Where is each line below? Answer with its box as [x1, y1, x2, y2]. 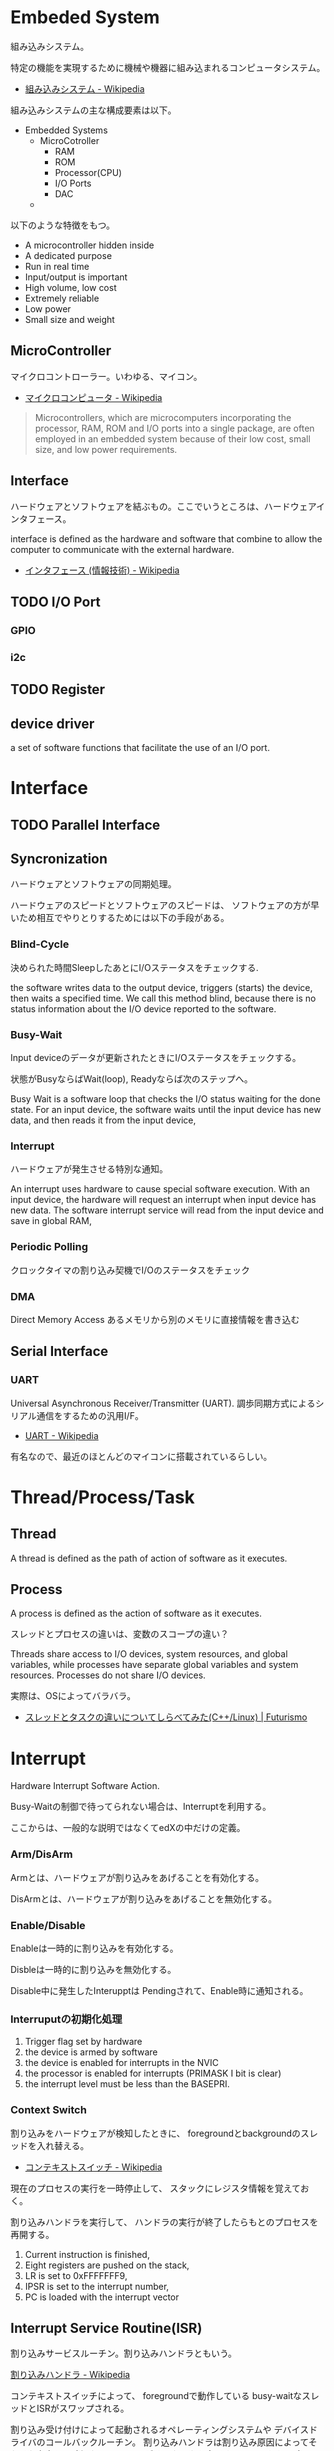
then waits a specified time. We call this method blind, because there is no [10, 992, 317, 1004]
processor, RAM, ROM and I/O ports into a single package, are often [34, 422, 315, 434]
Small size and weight [24, 313, 115, 325]
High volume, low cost [24, 281, 117, 293]
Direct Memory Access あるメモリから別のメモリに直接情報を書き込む [10, 1313, 300, 1325]
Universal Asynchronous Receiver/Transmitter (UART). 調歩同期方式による [10, 1397, 316, 1409]
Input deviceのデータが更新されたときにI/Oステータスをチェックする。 [10, 1051, 302, 1063]
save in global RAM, [10, 1215, 92, 1227]
